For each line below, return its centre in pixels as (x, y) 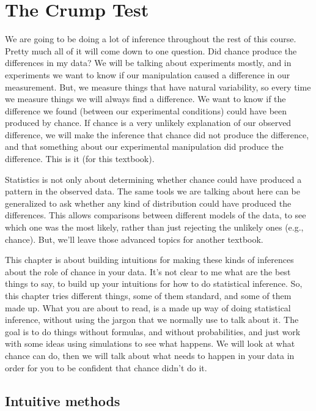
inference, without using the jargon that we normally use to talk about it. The (152, 320)
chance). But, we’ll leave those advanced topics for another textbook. (134, 239)
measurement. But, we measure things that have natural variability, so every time (158, 87)
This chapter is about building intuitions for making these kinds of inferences (149, 260)
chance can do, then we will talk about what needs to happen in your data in (150, 355)
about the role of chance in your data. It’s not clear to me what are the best (148, 271)
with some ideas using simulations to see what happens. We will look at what (150, 343)
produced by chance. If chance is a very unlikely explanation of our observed (148, 123)
